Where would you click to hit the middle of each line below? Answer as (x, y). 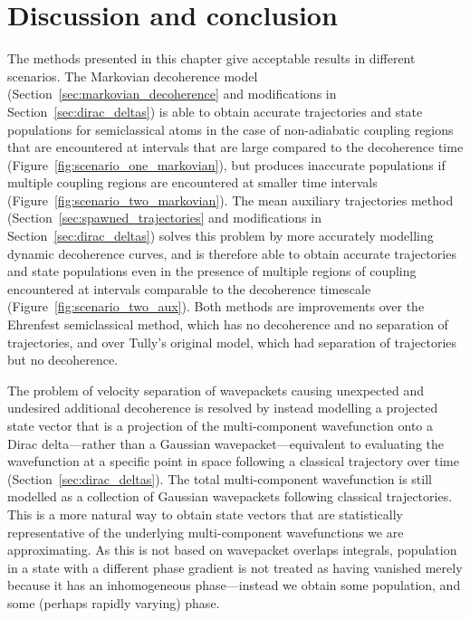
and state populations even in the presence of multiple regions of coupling (212, 271)
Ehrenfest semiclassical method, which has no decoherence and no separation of (228, 324)
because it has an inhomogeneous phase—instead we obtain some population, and (234, 585)
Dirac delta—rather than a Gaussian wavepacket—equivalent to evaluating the (226, 443)
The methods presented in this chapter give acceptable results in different (211, 58)
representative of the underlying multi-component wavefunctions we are (206, 532)
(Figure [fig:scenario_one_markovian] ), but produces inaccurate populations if (226, 164)
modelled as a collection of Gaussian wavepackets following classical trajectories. (230, 496)
